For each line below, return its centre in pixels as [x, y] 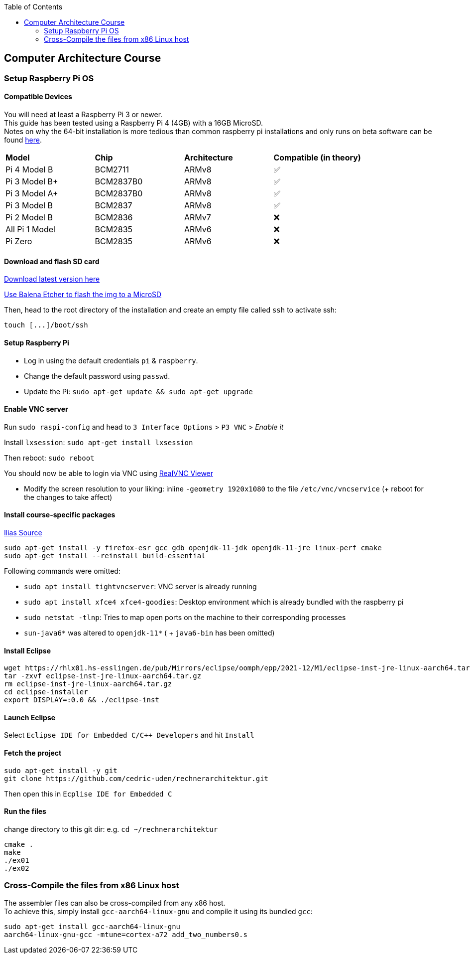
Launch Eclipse [30, 717]
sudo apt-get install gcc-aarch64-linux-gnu [92, 926]
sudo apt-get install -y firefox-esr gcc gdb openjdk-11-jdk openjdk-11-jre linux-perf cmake [193, 548]
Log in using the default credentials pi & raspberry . [111, 360]
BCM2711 [112, 170]
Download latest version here [52, 279]
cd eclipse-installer [46, 692]
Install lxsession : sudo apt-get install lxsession [99, 442]
